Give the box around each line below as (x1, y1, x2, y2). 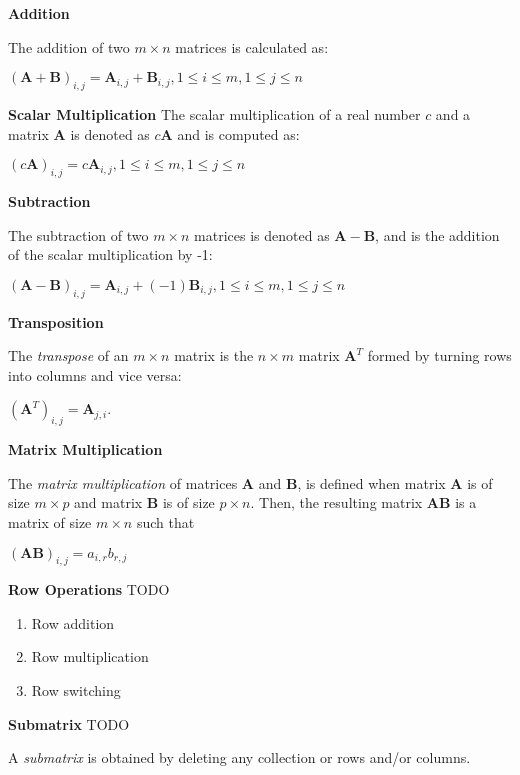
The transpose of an (8, 345, 129, 366)
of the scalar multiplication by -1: (8, 244, 213, 265)
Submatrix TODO (8, 713, 130, 734)
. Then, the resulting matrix (250, 492, 423, 513)
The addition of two (8, 36, 130, 57)
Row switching (31, 680, 121, 701)
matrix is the (174, 345, 254, 366)
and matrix (74, 492, 143, 513)
